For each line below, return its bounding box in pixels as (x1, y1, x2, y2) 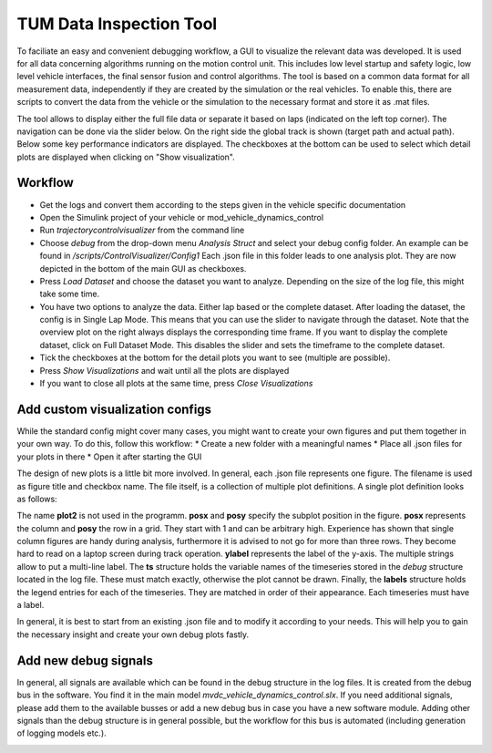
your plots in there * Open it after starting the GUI (16, 451, 202, 462)
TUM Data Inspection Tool (16, 14, 218, 34)
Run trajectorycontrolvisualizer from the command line (39, 224, 245, 236)
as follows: (16, 493, 58, 504)
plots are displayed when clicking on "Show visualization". (16, 151, 236, 162)
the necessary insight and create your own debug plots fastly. (16, 629, 250, 640)
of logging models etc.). (16, 727, 107, 738)
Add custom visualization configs (16, 401, 212, 417)
